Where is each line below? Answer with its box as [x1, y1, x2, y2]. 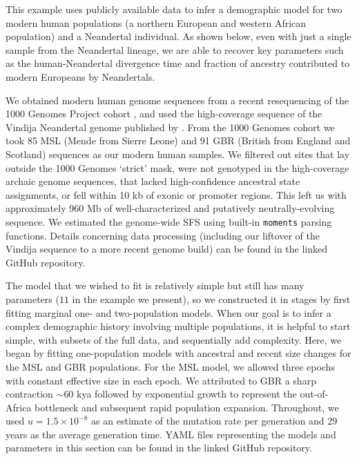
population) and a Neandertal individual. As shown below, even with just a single [6, 29, 351, 43]
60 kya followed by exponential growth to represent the [64, 387, 297, 401]
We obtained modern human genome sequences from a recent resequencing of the [6, 92, 349, 107]
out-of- [300, 387, 329, 401]
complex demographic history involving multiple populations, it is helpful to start [6, 319, 351, 333]
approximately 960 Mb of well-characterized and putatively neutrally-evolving [6, 201, 335, 215]
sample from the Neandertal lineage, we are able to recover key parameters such [6, 42, 344, 57]
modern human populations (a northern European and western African [6, 15, 307, 30]
